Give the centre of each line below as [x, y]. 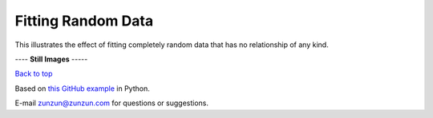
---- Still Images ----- [51, 59]
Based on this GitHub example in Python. [82, 88]
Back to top [34, 74]
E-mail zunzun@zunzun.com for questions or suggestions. [111, 103]
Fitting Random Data [84, 21]
